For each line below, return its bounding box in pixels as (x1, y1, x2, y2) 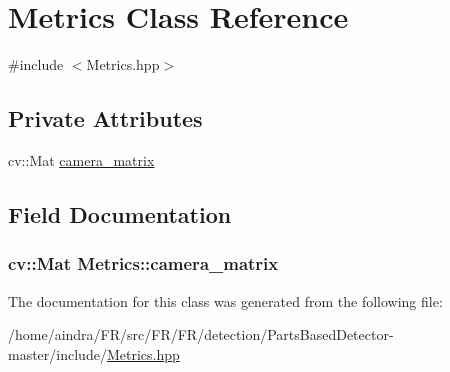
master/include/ (8, 343, 107, 364)
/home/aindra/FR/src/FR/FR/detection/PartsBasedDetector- (8, 324, 394, 345)
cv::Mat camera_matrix (8, 149, 155, 170)
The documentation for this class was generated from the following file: (8, 290, 443, 311)
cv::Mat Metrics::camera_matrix (8, 251, 279, 276)
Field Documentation (8, 198, 232, 229)
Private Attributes (8, 103, 203, 134)
